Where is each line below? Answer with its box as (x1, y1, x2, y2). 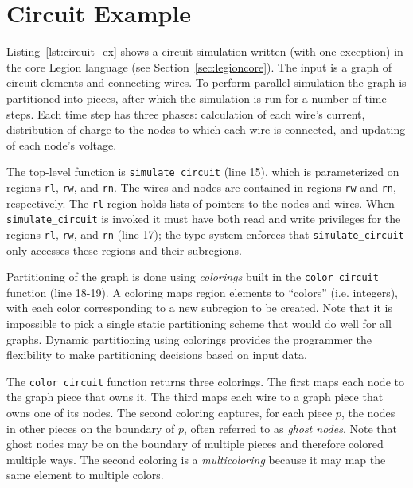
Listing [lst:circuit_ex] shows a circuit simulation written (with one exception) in (6, 43, 403, 60)
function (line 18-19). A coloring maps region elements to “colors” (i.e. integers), (6, 283, 398, 300)
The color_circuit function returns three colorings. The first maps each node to (6, 373, 404, 389)
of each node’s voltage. (6, 136, 117, 153)
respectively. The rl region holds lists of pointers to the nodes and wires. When (6, 194, 395, 211)
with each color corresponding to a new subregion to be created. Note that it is (6, 299, 392, 316)
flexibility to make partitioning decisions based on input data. (6, 346, 307, 363)
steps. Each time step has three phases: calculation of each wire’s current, (6, 105, 365, 122)
